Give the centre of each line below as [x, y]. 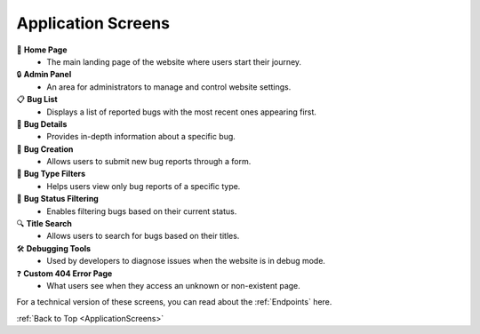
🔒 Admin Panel [44, 75]
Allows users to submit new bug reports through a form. [149, 162]
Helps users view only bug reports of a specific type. [144, 186]
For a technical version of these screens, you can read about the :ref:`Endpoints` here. [174, 302]
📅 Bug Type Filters [51, 174]
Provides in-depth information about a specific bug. [141, 137]
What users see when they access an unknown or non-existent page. [174, 285]
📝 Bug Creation [45, 149]
